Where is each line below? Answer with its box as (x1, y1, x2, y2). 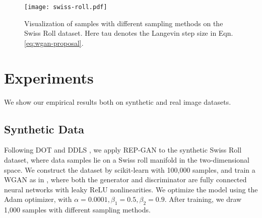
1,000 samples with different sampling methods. (4, 204, 151, 215)
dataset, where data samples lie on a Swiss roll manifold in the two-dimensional (4, 154, 250, 165)
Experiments (4, 67, 94, 88)
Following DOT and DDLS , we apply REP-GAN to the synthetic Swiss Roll (4, 144, 242, 155)
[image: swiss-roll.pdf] (24, 4, 107, 11)
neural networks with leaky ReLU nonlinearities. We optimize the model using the (4, 184, 258, 194)
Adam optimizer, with (4, 194, 72, 204)
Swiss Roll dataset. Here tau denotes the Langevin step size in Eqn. (24, 28, 233, 38)
